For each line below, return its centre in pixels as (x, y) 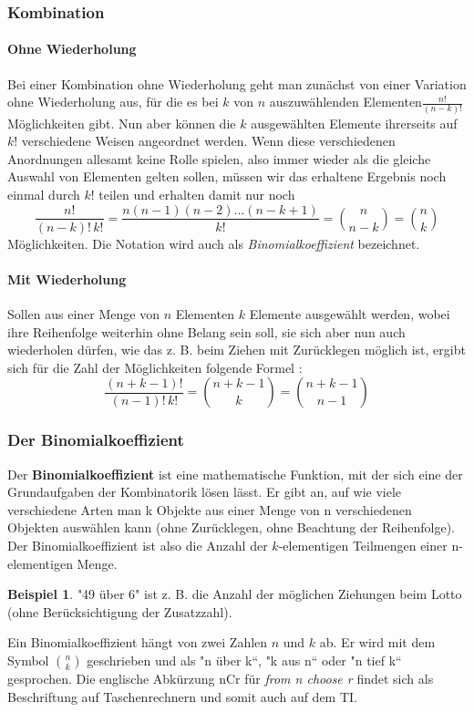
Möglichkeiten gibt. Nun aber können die (122, 123)
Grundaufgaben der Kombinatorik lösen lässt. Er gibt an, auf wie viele (205, 492)
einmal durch (44, 194)
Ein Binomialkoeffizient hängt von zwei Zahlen (138, 642)
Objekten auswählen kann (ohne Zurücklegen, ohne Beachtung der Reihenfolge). (231, 527)
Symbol (28, 660)
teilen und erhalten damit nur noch (197, 194)
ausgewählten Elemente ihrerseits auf (354, 123)
